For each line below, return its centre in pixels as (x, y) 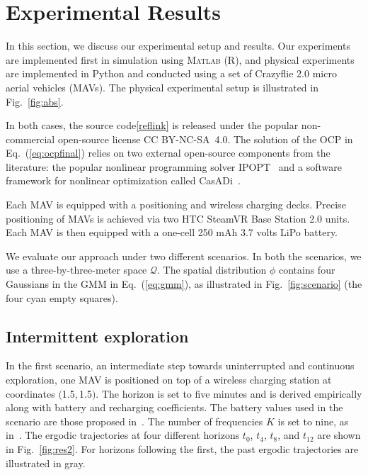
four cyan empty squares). (62, 297)
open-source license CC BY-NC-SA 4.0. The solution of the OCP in (205, 139)
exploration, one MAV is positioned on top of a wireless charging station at (169, 380)
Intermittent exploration (97, 336)
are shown (339, 435)
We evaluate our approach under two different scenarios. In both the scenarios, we (184, 256)
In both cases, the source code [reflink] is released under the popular (152, 125)
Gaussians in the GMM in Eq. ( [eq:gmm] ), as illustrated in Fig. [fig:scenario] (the (184, 284)
